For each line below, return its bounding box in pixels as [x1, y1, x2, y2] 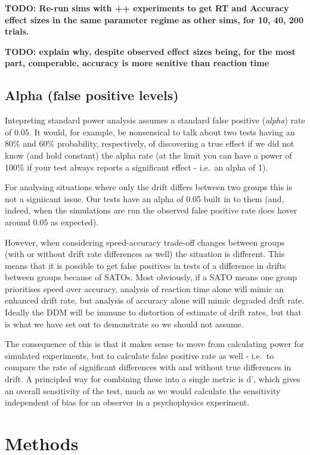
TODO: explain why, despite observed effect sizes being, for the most [5, 45, 296, 57]
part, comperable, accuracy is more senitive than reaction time [5, 57, 269, 69]
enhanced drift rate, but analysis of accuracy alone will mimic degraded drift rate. [5, 294, 305, 307]
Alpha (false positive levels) [5, 86, 179, 104]
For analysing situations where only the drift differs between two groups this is [5, 181, 292, 193]
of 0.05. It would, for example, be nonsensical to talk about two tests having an [5, 125, 295, 138]
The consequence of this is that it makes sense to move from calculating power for [5, 338, 305, 350]
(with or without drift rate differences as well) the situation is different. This [5, 247, 285, 260]
